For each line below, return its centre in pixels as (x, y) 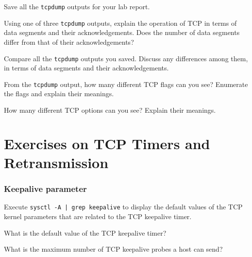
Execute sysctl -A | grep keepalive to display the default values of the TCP (123, 207)
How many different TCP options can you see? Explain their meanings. (110, 110)
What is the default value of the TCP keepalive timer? (85, 232)
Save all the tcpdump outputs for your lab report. (77, 6)
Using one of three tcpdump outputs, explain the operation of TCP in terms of (120, 23)
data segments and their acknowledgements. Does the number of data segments (122, 32)
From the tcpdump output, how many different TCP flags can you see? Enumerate (126, 84)
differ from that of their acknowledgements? (69, 42)
